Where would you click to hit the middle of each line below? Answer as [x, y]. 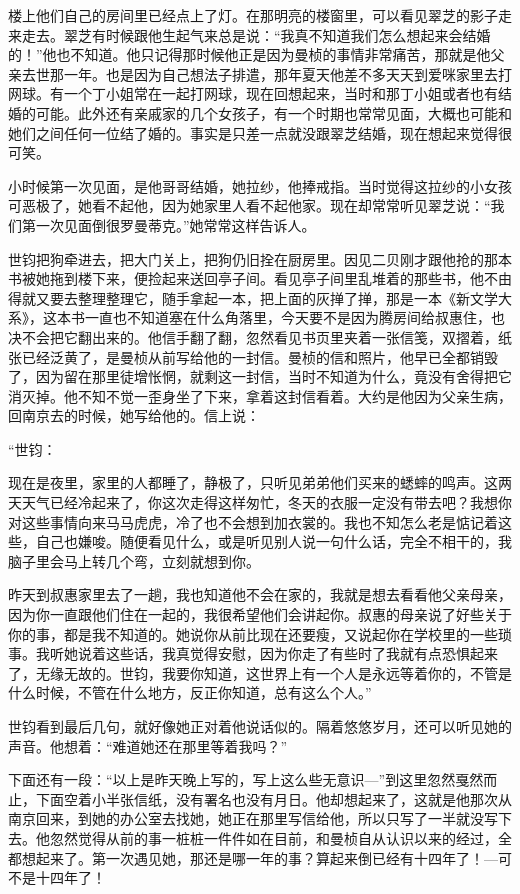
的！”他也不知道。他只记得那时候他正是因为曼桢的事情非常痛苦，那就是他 [249, 54]
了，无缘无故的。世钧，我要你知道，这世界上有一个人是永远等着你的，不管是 [260, 672]
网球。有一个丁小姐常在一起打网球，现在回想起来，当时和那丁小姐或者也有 [253, 93]
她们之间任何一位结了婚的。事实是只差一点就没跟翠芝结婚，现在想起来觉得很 [260, 132]
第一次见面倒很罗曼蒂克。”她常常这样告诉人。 [168, 224]
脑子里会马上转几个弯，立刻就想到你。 [134, 560]
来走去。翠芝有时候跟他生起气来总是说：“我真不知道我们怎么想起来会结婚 [249, 34]
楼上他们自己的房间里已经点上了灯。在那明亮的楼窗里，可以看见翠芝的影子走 [260, 15]
